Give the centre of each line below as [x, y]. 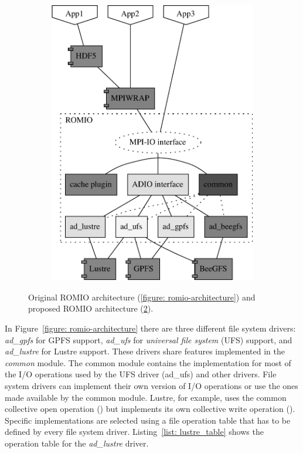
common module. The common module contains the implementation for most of [148, 362]
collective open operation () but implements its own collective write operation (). [150, 409]
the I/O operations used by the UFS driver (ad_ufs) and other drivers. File [141, 374]
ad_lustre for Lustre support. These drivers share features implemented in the [145, 351]
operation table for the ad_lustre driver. [77, 443]
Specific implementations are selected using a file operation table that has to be [148, 420]
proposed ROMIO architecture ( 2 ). [91, 308]
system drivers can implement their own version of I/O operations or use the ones [151, 385]
